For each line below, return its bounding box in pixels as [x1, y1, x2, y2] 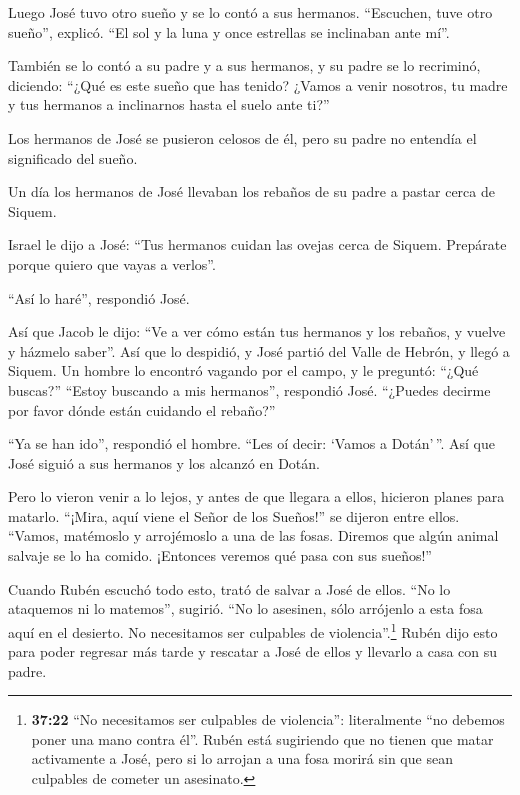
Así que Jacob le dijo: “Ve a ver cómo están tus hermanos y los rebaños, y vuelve [8, 321, 506, 342]
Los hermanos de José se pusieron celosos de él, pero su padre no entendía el [8, 127, 477, 148]
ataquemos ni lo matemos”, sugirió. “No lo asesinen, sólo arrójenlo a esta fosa [8, 598, 483, 619]
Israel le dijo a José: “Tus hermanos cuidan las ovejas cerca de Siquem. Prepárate [8, 234, 507, 255]
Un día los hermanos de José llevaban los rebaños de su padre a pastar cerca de [8, 181, 495, 202]
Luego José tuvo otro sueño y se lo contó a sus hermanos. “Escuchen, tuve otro [8, 2, 493, 22]
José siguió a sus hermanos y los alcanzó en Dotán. [8, 452, 320, 473]
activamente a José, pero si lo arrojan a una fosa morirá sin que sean [31, 748, 453, 769]
